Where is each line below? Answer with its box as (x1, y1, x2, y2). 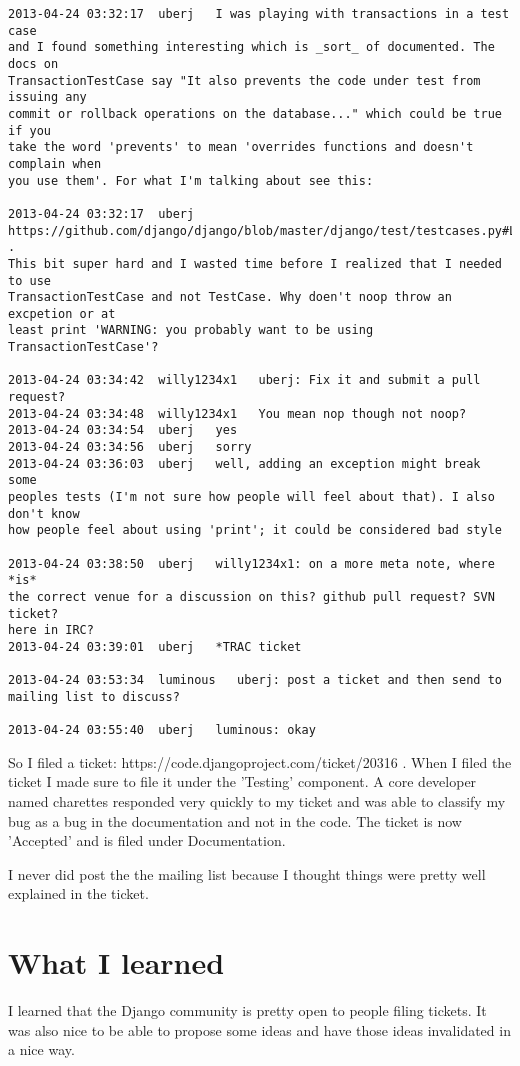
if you (8, 123, 51, 138)
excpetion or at (8, 306, 116, 321)
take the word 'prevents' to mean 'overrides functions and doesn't (8, 140, 474, 155)
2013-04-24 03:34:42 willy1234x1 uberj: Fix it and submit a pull (8, 373, 481, 388)
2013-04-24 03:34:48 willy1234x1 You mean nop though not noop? (8, 406, 467, 421)
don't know (8, 506, 80, 521)
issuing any (8, 90, 87, 105)
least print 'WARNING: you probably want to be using (8, 323, 374, 338)
